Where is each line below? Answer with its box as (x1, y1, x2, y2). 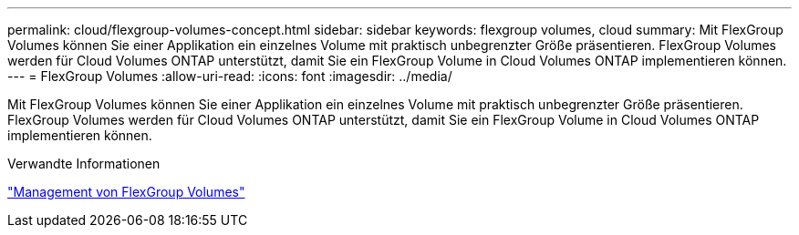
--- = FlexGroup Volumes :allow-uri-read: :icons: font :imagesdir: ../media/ (7, 68, 452, 84)
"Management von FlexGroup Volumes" (7, 184, 245, 199)
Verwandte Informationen (7, 156, 161, 171)
